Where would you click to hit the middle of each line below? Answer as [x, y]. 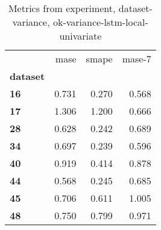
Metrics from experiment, [62, 8]
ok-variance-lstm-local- [100, 22]
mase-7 [137, 59]
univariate [80, 36]
